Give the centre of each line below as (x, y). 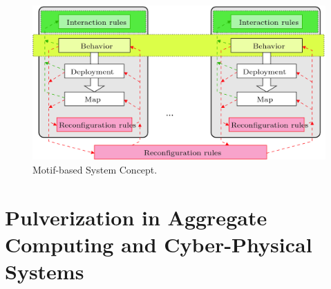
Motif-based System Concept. (95, 169)
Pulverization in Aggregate (136, 217)
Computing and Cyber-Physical (159, 244)
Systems (45, 271)
